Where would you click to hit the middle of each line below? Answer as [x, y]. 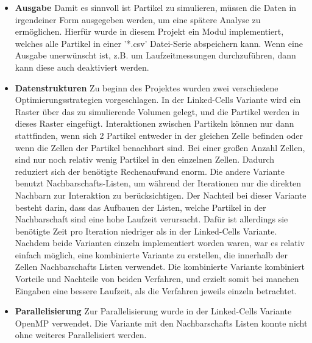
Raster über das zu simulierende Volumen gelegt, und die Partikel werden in [157, 111]
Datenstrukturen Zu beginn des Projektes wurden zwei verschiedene [147, 87]
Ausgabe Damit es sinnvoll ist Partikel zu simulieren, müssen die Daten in [156, 7]
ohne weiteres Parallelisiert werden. [81, 335]
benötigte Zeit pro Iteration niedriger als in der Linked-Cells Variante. [146, 231]
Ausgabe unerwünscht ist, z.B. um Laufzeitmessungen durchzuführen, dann [155, 55]
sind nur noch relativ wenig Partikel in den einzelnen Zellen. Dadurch [145, 159]
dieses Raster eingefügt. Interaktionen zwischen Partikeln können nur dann [154, 123]
